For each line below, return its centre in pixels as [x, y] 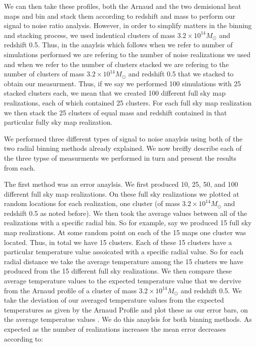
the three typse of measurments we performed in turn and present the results [120, 157]
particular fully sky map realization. [58, 122]
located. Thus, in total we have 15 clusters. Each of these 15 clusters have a [118, 242]
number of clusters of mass [44, 74]
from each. [20, 167]
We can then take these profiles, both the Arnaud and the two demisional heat [123, 6]
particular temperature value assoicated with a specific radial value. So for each [124, 252]
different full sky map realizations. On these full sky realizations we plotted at [122, 193]
